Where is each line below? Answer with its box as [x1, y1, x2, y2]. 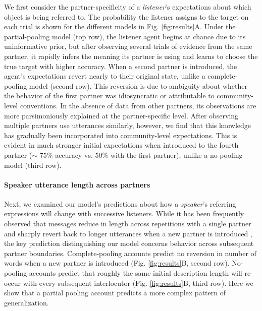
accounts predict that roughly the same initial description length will [29, 268, 242, 278]
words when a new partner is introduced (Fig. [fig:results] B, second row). [4, 258, 230, 268]
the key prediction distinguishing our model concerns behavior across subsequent [4, 238, 254, 248]
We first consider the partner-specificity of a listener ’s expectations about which [4, 2, 251, 12]
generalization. [4, 297, 49, 307]
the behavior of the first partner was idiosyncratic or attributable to [4, 90, 215, 101]
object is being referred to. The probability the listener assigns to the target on [4, 11, 249, 22]
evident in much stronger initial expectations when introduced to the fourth [4, 140, 239, 150]
